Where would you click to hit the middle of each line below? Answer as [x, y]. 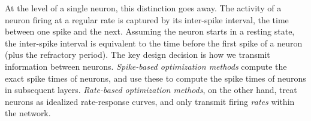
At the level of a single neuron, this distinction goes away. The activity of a [143, 8]
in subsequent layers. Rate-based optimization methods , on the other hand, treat [151, 90]
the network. [28, 113]
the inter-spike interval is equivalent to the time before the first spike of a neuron [154, 43]
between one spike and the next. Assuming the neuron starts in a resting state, [150, 31]
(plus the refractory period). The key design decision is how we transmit [138, 55]
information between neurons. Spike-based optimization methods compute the [146, 66]
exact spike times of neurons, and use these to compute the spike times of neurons [155, 78]
